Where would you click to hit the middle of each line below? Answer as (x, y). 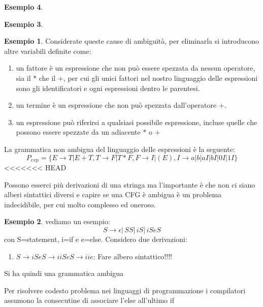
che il (47, 78)
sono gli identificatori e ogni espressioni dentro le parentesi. (108, 88)
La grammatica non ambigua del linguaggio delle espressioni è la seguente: (120, 149)
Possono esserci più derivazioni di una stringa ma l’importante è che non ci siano (130, 184)
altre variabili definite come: (48, 51)
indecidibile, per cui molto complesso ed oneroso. (80, 204)
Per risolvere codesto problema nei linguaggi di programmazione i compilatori (125, 290)
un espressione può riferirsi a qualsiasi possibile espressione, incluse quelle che (137, 122)
